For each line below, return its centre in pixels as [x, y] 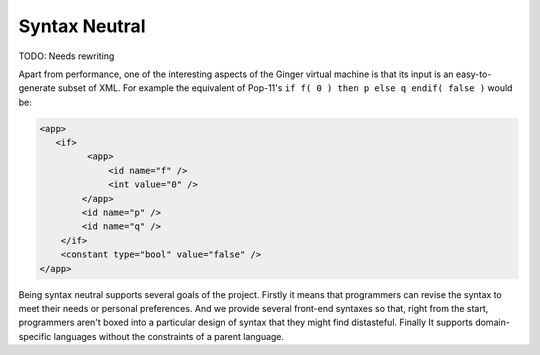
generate [37, 88]
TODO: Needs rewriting [66, 56]
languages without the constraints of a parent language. [169, 336]
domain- [492, 322]
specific [35, 336]
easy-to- [473, 74]
